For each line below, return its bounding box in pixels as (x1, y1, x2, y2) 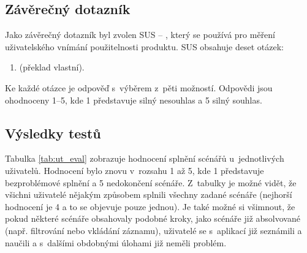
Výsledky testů (5, 123, 101, 142)
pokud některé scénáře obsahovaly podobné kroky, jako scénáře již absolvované (5, 212, 300, 225)
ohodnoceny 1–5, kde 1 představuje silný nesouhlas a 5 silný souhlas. (5, 93, 262, 106)
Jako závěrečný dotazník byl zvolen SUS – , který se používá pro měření (5, 28, 276, 41)
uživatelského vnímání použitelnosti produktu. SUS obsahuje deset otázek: (5, 40, 284, 53)
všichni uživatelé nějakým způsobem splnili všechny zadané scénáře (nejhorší (5, 188, 292, 201)
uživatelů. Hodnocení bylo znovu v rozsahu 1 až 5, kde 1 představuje (5, 164, 264, 176)
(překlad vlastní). (19, 61, 85, 74)
